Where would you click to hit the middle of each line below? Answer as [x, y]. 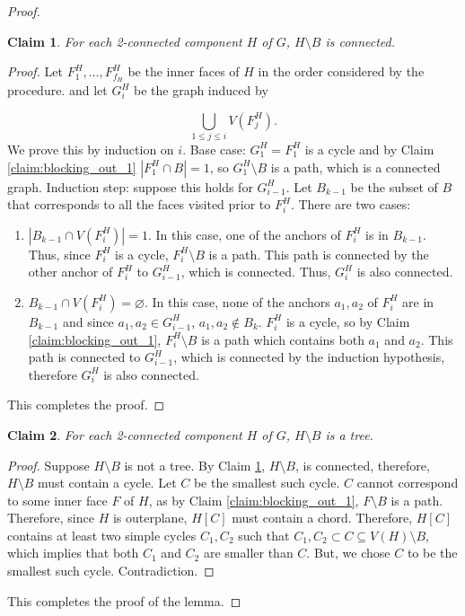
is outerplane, [150, 518]
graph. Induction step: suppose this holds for [130, 186]
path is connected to [84, 357]
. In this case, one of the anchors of [244, 234]
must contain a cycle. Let [107, 483]
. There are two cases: [351, 204]
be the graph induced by [201, 90]
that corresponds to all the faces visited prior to [139, 204]
